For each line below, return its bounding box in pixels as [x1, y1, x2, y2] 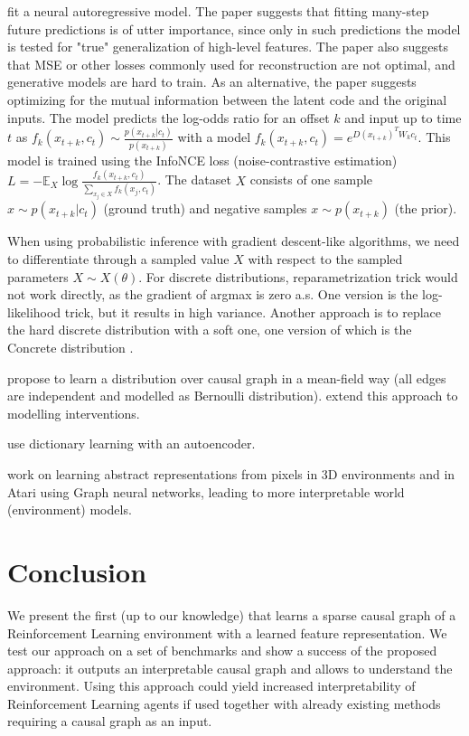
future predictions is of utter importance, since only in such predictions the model [7, 19, 461, 38]
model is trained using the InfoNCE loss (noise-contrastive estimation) [7, 150, 398, 169]
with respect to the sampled [248, 250, 403, 269]
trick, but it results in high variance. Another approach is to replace [64, 302, 442, 321]
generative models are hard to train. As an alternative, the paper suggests [7, 72, 417, 91]
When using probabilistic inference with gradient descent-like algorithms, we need [7, 231, 460, 250]
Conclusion [7, 552, 147, 590]
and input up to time [344, 108, 462, 127]
